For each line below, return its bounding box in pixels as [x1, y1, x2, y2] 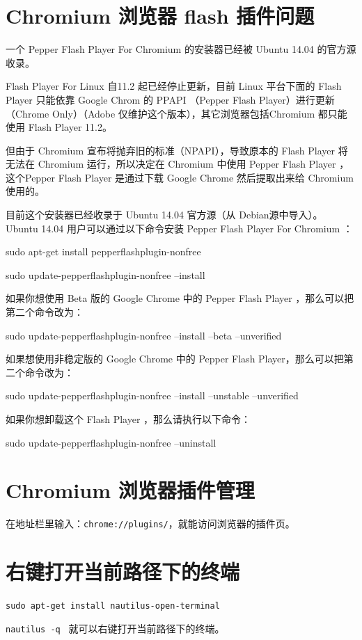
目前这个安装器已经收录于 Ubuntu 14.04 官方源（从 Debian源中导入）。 [6, 207, 323, 222]
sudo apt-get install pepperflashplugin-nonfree [6, 244, 201, 259]
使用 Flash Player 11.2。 [6, 120, 112, 134]
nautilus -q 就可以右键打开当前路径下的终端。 [6, 621, 225, 635]
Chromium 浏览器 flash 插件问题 [6, 1, 315, 30]
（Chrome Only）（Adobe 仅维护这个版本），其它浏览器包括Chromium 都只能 [6, 106, 347, 120]
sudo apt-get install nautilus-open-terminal [6, 601, 220, 611]
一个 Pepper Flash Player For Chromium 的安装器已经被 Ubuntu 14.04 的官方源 [6, 42, 356, 56]
